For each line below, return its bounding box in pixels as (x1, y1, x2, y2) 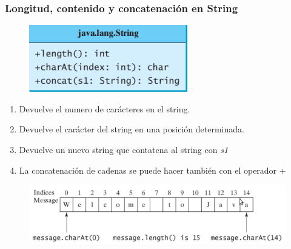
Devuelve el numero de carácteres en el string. (19, 102, 190, 115)
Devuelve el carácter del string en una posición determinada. (19, 123, 244, 135)
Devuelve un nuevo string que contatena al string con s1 (19, 143, 229, 155)
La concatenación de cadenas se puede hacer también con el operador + (19, 163, 286, 176)
